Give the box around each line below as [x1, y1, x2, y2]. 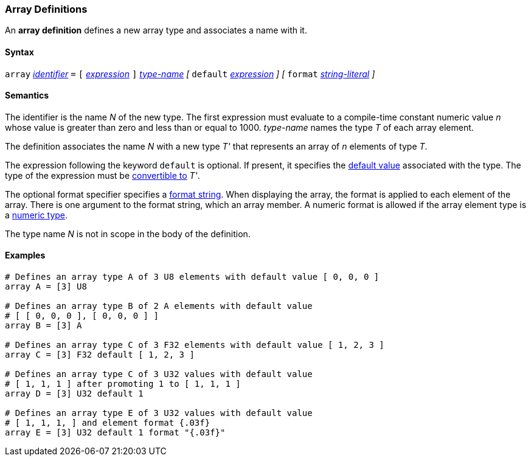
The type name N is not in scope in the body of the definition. [5, 228, 251, 239]
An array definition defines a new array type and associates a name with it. [5, 25, 307, 36]
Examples [5, 250, 46, 261]
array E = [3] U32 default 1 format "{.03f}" [5, 428, 226, 438]
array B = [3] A [5, 321, 82, 331]
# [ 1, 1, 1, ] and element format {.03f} [5, 418, 210, 428]
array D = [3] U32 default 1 [5, 389, 144, 399]
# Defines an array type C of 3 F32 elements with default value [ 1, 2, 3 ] [5, 340, 384, 350]
